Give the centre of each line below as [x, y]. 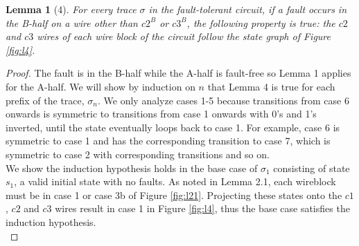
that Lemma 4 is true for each [271, 86]
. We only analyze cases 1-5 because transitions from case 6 [223, 100]
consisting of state [312, 168]
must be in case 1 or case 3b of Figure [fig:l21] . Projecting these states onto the [174, 195]
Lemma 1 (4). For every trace [71, 9]
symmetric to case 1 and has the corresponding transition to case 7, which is [168, 141]
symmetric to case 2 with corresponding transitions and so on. [138, 154]
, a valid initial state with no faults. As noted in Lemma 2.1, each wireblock [175, 181]
